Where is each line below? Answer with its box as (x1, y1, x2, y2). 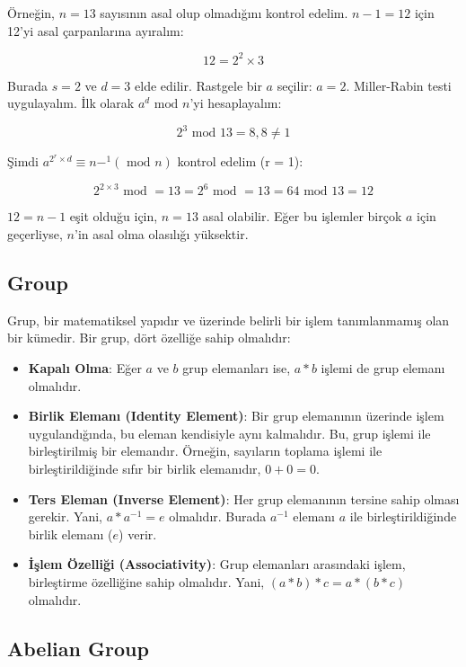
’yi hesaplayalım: (189, 93, 282, 112)
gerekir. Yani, (28, 507, 102, 526)
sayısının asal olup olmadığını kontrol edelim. (100, 4, 348, 22)
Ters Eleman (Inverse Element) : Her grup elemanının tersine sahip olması (28, 489, 460, 508)
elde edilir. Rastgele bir (135, 76, 262, 94)
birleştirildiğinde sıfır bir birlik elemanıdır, (28, 459, 261, 478)
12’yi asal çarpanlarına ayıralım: (7, 21, 184, 40)
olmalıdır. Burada (169, 507, 267, 526)
